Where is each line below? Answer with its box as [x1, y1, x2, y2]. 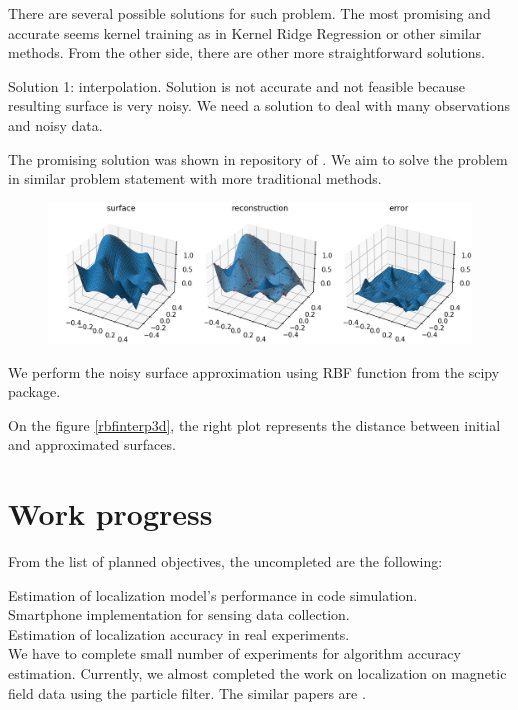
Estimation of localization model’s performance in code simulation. [8, 584, 418, 605]
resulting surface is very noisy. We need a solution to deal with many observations [8, 95, 510, 116]
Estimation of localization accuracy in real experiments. [8, 623, 350, 644]
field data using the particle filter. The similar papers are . [8, 682, 366, 703]
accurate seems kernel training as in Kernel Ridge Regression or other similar [8, 22, 482, 43]
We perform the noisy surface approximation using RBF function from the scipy [8, 361, 500, 382]
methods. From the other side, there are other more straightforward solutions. [8, 42, 485, 63]
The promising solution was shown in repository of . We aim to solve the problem [8, 148, 508, 169]
